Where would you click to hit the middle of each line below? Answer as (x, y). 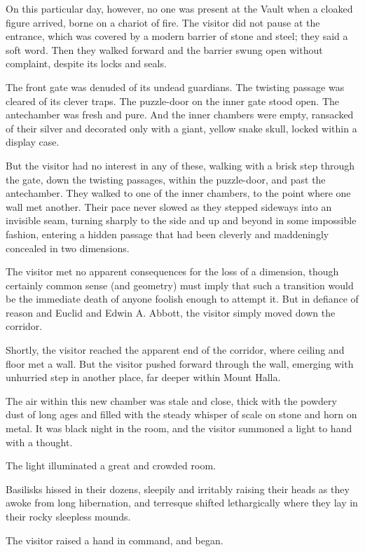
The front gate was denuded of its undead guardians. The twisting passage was (175, 87)
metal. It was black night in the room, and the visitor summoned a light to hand (179, 428)
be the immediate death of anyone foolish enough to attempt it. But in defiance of (182, 299)
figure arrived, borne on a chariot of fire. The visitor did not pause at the (163, 22)
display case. (33, 142)
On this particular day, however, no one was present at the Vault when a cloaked (179, 8)
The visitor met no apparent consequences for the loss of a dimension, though (172, 271)
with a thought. (39, 442)
